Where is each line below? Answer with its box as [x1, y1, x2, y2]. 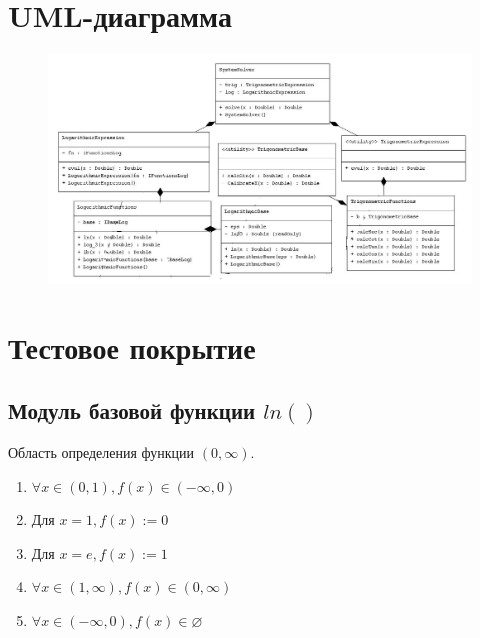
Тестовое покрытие [8, 326, 256, 367]
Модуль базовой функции [8, 395, 256, 426]
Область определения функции [8, 442, 195, 463]
